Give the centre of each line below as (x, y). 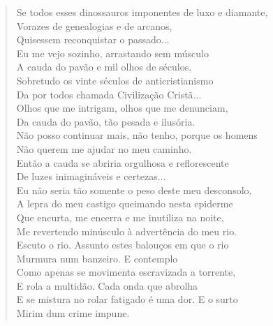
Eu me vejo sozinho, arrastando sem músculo (112, 53)
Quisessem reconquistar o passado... (93, 39)
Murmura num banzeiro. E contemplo (97, 258)
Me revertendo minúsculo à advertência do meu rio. (127, 231)
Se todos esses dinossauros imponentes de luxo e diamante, (142, 12)
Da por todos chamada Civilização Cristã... (109, 94)
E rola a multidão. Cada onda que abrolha (107, 285)
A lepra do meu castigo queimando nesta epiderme (125, 203)
